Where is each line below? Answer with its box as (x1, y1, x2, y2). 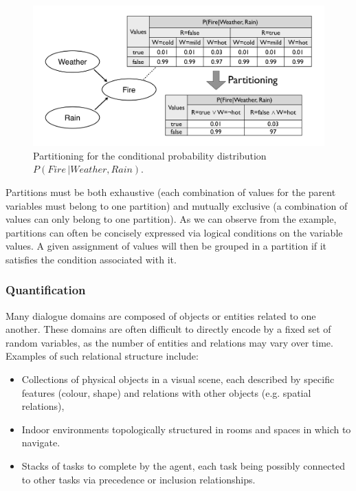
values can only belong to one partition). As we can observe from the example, (5, 212, 337, 226)
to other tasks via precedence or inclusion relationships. (21, 472, 256, 486)
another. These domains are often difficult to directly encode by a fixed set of (5, 322, 331, 336)
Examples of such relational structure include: (5, 349, 199, 363)
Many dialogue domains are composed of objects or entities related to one (5, 308, 316, 323)
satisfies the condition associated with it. (5, 252, 177, 266)
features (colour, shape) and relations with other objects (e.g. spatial (21, 385, 311, 400)
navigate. (21, 435, 60, 450)
